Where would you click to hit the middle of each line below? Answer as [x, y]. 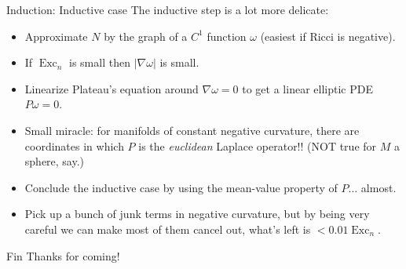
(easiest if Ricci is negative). [328, 36]
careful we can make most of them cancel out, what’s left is [168, 229]
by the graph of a [146, 36]
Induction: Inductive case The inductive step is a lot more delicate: [168, 9]
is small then [100, 62]
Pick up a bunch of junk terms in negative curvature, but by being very [197, 214]
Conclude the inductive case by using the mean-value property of [181, 187]
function [227, 36]
